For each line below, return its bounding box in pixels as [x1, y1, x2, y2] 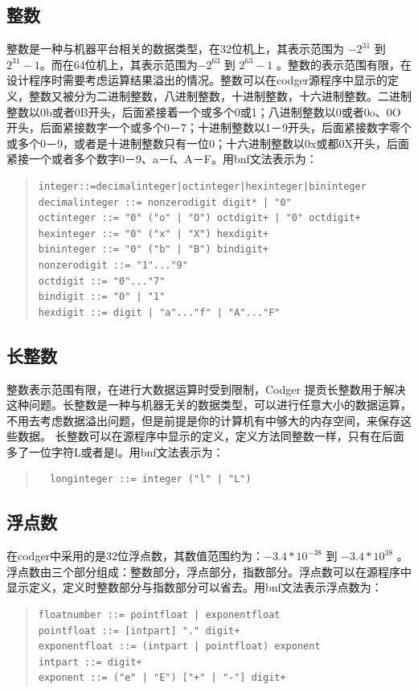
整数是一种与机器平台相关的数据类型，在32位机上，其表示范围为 [6, 40, 344, 57]
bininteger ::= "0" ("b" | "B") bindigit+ [38, 244, 269, 256]
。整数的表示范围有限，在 [276, 55, 412, 72]
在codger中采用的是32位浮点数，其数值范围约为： [6, 547, 264, 564]
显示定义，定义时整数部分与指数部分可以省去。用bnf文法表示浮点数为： [6, 579, 383, 596]
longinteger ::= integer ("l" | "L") [50, 473, 252, 485]
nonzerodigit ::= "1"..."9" [38, 259, 188, 271]
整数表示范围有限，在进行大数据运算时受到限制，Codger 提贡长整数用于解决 [6, 380, 406, 397]
